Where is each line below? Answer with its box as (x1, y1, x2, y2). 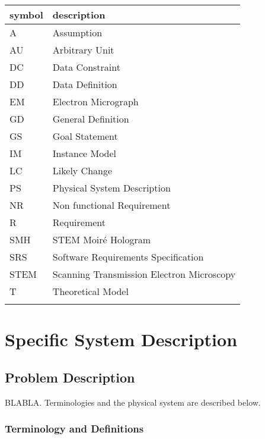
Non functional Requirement (52, 198, 171, 212)
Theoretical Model (52, 284, 129, 298)
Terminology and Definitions (5, 421, 144, 436)
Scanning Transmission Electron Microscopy (52, 267, 236, 281)
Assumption (52, 26, 103, 39)
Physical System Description (52, 181, 171, 195)
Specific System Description (5, 327, 238, 352)
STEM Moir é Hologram (52, 233, 151, 246)
